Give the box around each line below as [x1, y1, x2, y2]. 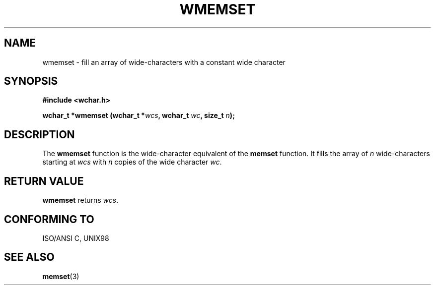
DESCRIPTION [4, 128, 75, 141]
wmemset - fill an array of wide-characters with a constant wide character [42, 58, 286, 66]
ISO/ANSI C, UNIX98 [42, 233, 109, 242]
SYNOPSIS [4, 75, 58, 88]
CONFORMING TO [4, 213, 94, 226]
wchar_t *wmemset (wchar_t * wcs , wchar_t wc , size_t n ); [42, 111, 235, 120]
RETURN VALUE [4, 174, 84, 187]
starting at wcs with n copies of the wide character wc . [42, 158, 222, 167]
